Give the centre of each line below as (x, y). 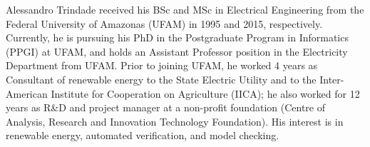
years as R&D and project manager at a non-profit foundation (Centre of (165, 107)
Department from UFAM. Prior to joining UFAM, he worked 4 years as (162, 65)
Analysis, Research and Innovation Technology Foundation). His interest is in (175, 121)
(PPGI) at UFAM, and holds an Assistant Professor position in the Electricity (177, 51)
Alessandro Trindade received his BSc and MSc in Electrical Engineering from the (185, 9)
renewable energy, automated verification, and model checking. (143, 135)
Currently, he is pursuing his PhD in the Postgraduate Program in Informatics (177, 37)
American (27, 93)
